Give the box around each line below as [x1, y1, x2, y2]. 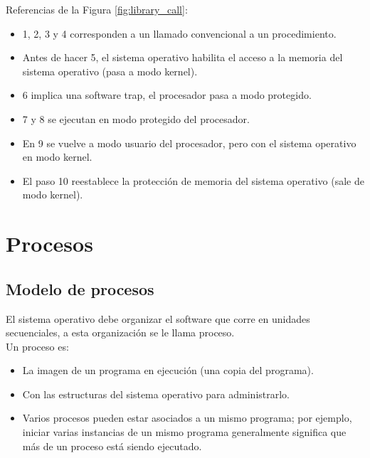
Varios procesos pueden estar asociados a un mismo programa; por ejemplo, [22, 410, 352, 425]
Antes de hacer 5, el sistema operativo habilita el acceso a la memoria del [22, 50, 343, 65]
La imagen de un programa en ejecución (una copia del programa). [22, 363, 314, 378]
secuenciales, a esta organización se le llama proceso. [6, 325, 235, 340]
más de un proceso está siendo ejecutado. [22, 438, 202, 453]
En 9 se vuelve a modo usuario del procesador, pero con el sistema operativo [22, 135, 356, 150]
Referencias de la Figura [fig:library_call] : [6, 2, 188, 16]
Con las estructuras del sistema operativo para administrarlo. [22, 386, 290, 401]
